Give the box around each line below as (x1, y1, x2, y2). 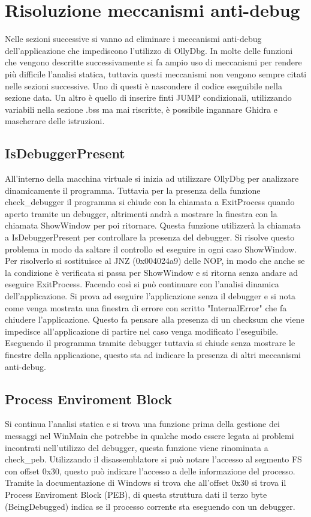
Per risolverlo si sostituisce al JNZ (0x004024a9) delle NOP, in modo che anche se (5, 254, 305, 267)
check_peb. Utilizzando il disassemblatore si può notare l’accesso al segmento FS (5, 453, 302, 465)
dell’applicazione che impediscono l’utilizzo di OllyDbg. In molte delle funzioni (5, 44, 293, 56)
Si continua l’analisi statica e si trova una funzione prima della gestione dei (5, 417, 280, 430)
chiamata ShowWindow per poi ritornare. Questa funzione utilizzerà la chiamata (5, 219, 301, 232)
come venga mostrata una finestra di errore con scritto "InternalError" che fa (5, 301, 287, 314)
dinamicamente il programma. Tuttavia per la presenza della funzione (5, 184, 261, 196)
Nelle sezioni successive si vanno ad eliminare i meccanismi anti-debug (5, 32, 262, 45)
